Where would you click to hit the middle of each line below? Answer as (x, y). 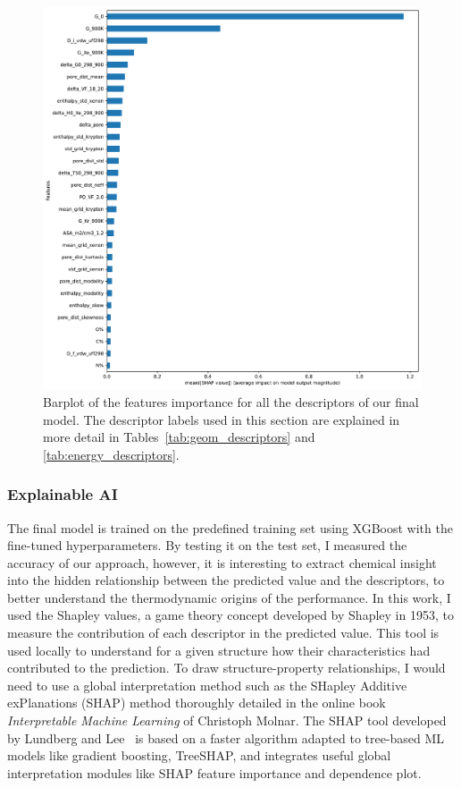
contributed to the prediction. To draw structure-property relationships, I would (226, 668)
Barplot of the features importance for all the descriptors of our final (231, 401)
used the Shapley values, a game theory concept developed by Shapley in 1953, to (230, 615)
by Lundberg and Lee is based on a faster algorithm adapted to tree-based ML (226, 737)
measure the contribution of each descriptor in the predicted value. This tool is (223, 633)
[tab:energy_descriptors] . (111, 454)
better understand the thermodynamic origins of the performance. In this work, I (229, 597)
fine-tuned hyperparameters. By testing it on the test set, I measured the (207, 545)
